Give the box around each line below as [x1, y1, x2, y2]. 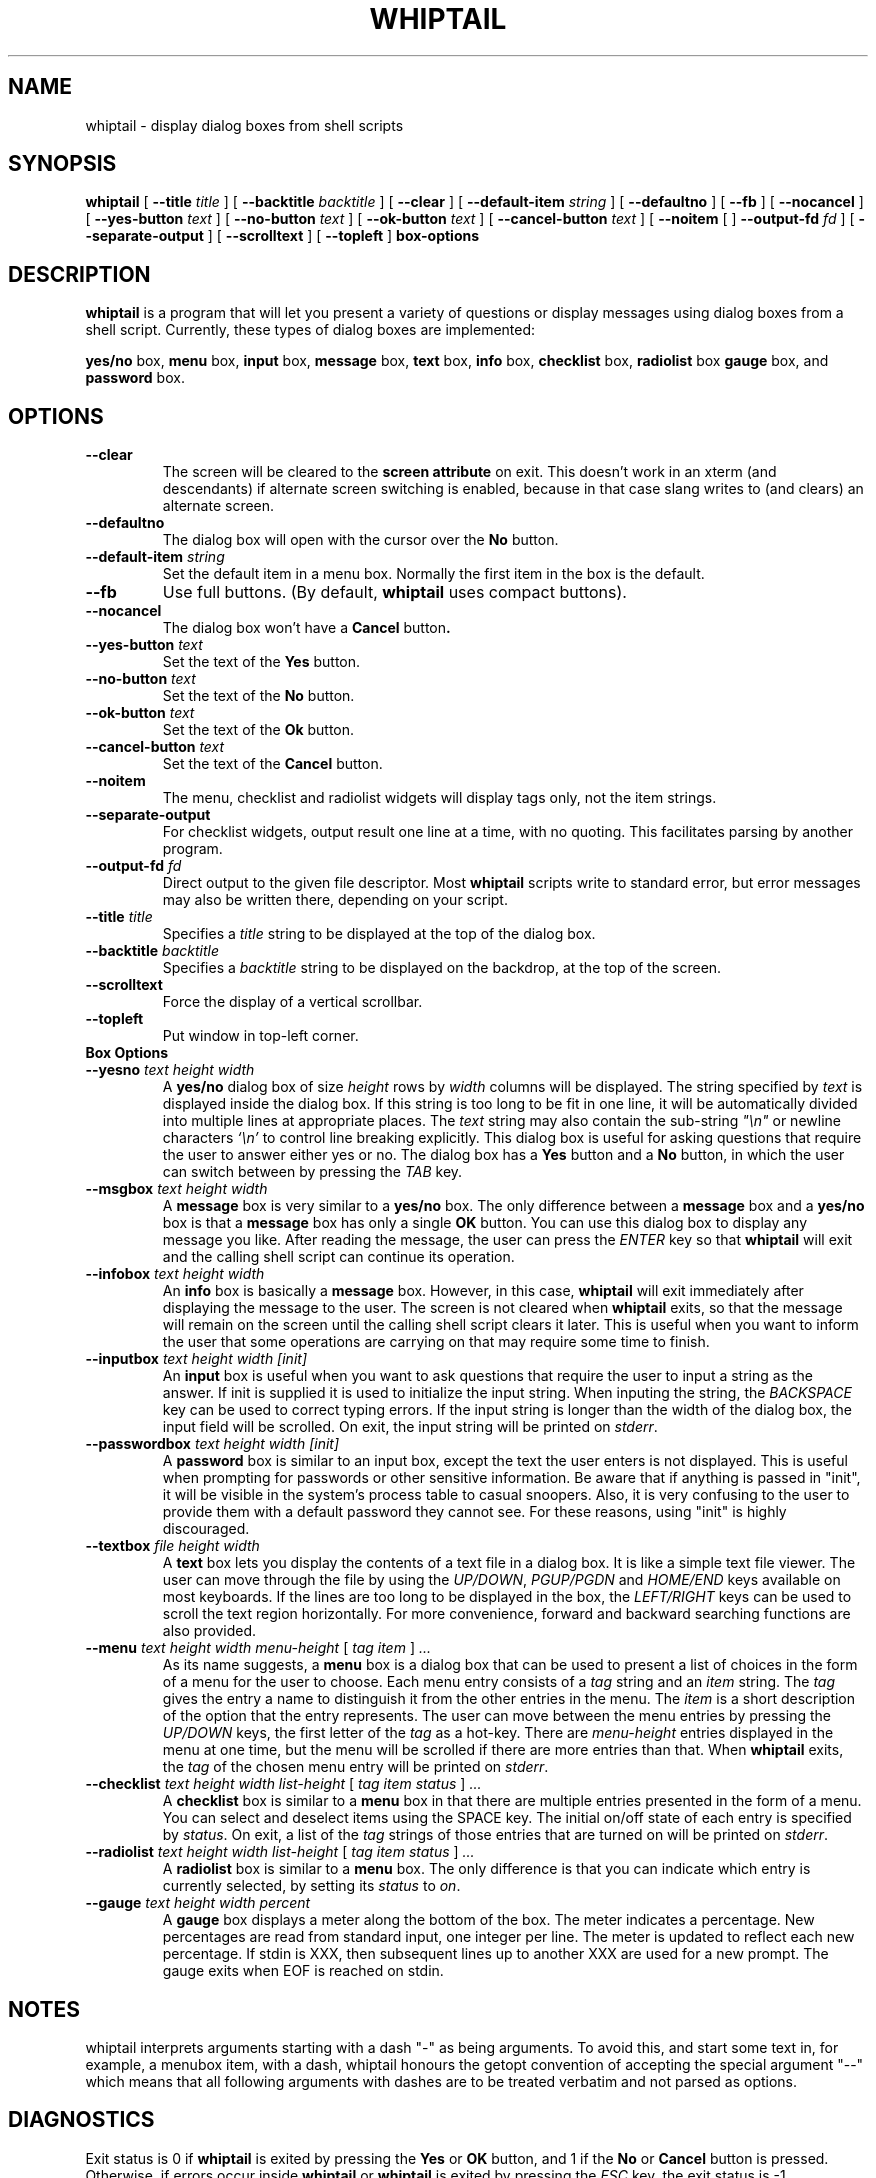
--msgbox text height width [85, 1180, 268, 1198]
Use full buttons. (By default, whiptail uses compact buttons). [162, 582, 627, 603]
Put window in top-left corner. [162, 1027, 359, 1045]
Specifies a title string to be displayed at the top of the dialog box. [162, 925, 596, 943]
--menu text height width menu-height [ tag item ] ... [85, 1639, 432, 1657]
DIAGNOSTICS [8, 2107, 155, 2133]
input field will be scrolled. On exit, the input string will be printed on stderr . [162, 1418, 658, 1436]
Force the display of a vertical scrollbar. [162, 993, 423, 1011]
